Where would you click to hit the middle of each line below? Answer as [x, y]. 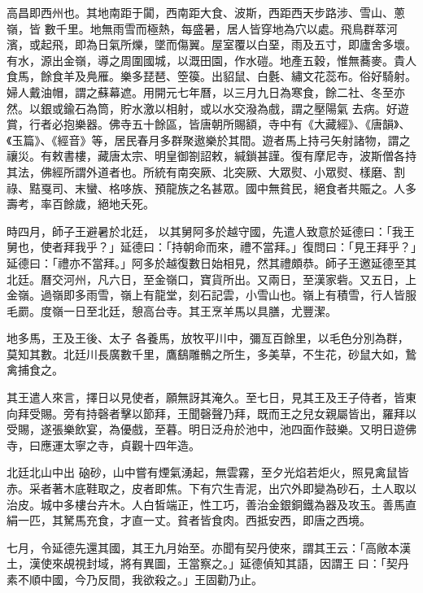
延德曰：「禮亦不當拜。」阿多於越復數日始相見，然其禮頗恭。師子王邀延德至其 [211, 262]
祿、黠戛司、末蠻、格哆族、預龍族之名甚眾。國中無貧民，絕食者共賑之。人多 [211, 187]
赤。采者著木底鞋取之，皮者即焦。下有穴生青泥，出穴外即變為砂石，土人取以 [211, 488]
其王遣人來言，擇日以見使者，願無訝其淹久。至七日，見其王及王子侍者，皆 [206, 397]
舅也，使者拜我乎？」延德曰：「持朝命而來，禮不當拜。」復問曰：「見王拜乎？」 [211, 247]
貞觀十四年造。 [160, 445]
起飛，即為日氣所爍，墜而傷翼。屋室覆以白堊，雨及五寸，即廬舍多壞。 [228, 44]
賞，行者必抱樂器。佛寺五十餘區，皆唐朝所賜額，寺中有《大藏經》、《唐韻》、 [209, 124]
